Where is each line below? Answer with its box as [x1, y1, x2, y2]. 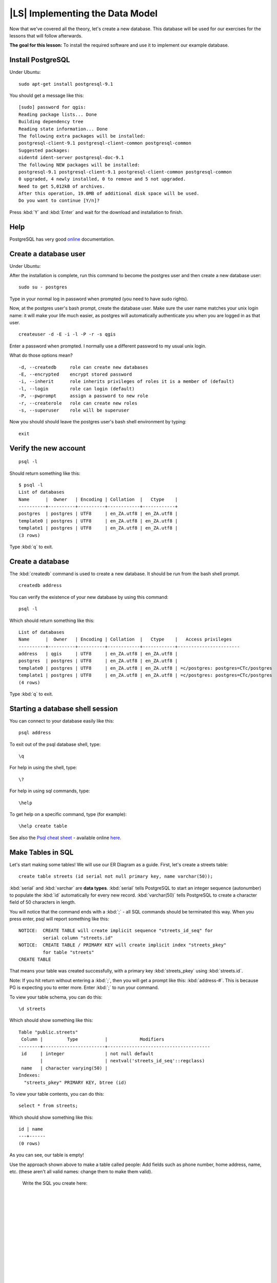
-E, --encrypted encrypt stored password [18, 371, 133, 377]
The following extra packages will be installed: [18, 133, 146, 139]
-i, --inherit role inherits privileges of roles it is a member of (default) [18, 379, 235, 384]
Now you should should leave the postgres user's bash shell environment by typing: [9, 419, 187, 425]
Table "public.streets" [18, 1029, 78, 1035]
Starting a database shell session [9, 704, 118, 713]
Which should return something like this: [9, 617, 95, 624]
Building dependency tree [18, 119, 84, 125]
